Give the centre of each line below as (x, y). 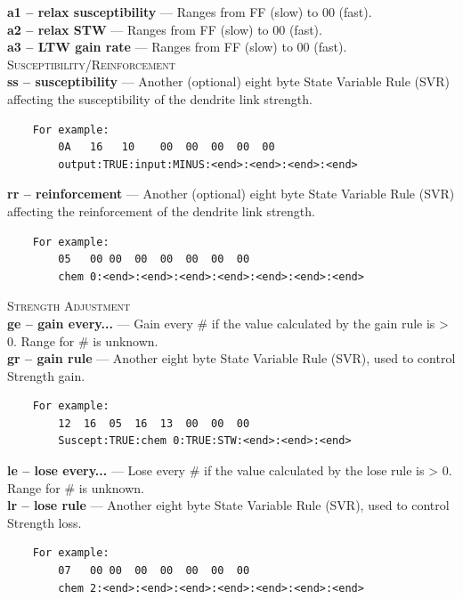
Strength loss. (45, 522)
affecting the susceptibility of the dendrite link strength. (160, 98)
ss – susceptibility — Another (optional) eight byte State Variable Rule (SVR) (229, 81)
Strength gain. (46, 375)
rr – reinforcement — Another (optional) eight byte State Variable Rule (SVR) (231, 194)
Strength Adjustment (69, 306)
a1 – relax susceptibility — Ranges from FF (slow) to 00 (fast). (190, 12)
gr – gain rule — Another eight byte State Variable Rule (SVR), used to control (231, 358)
